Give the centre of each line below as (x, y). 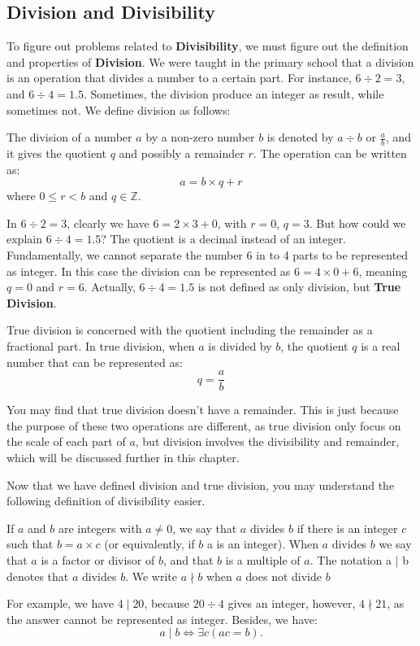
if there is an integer (347, 528)
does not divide (284, 576)
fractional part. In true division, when (101, 345)
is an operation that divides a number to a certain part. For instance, (179, 78)
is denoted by (300, 137)
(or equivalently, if (149, 544)
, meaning (383, 271)
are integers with (100, 528)
